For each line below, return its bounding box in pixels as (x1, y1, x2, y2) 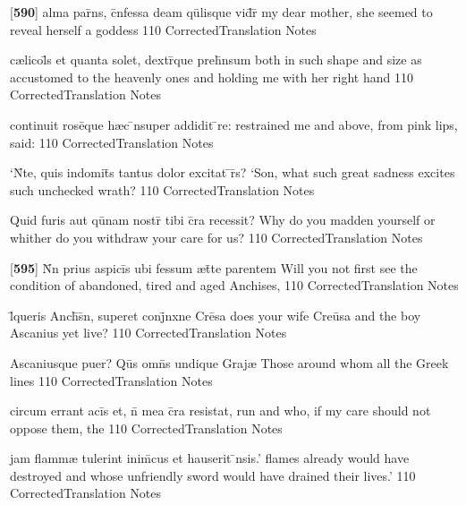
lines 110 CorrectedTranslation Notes (10, 371, 213, 389)
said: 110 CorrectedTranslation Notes (10, 133, 214, 151)
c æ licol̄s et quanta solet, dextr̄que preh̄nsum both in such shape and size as (10, 50, 422, 69)
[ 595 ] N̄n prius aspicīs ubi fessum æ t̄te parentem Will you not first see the (10, 258, 418, 277)
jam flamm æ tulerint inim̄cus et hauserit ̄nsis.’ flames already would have (10, 449, 410, 467)
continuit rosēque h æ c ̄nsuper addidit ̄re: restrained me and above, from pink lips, (10, 115, 458, 133)
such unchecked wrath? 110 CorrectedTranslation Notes (10, 180, 315, 199)
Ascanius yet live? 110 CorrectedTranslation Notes (10, 323, 287, 342)
